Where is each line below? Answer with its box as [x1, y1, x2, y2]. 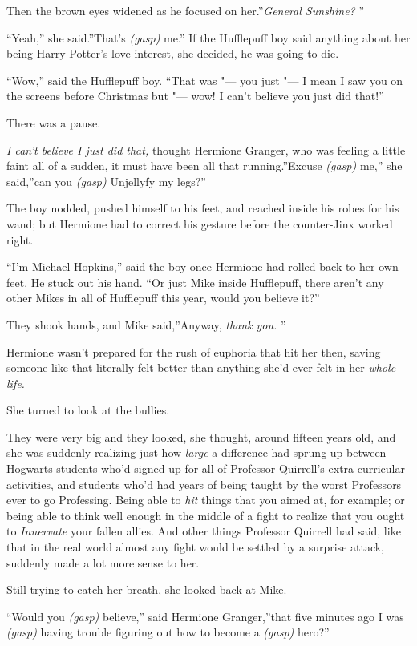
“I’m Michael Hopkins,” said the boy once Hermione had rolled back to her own [6, 258, 399, 275]
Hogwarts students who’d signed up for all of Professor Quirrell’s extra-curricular [6, 460, 405, 477]
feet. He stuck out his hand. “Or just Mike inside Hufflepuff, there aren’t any [6, 273, 384, 290]
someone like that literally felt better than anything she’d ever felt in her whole [6, 359, 396, 376]
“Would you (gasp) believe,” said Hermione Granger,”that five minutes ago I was [6, 608, 404, 624]
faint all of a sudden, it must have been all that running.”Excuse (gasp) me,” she [6, 157, 403, 174]
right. [6, 231, 34, 248]
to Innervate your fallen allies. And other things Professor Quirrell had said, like [6, 523, 401, 539]
